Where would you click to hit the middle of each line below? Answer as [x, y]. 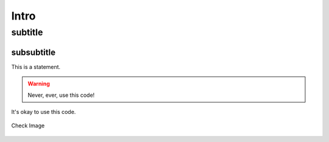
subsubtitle [34, 52]
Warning [39, 84]
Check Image [28, 126]
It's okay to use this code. [44, 112]
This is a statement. [36, 66]
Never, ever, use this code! [61, 95]
